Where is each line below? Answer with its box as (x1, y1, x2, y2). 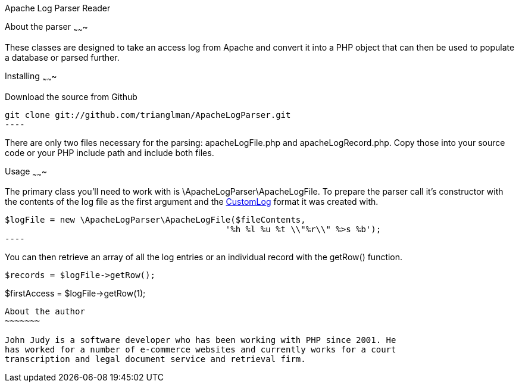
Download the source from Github (5, 91, 137, 102)
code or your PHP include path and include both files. (5, 147, 214, 158)
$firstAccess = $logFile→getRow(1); (5, 288, 146, 299)
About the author (5, 307, 85, 317)
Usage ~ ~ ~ (5, 166, 48, 179)
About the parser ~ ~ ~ (5, 21, 88, 34)
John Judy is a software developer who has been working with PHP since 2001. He (5, 335, 396, 345)
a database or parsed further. (5, 52, 120, 63)
